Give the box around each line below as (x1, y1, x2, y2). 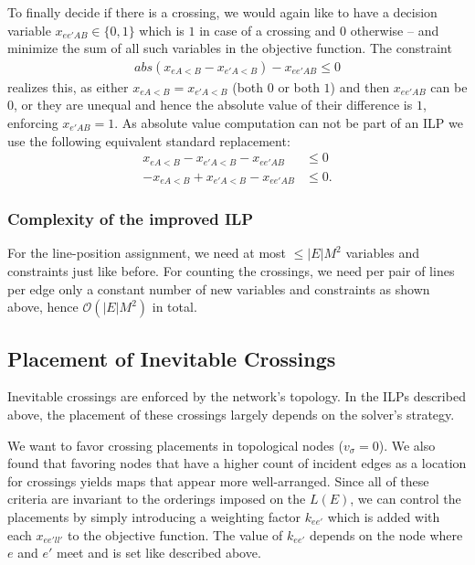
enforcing (7, 113, 58, 132)
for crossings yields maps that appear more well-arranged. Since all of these (7, 471, 429, 490)
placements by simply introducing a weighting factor (7, 506, 301, 526)
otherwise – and (350, 20, 439, 39)
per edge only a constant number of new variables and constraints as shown (7, 279, 430, 298)
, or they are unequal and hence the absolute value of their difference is (14, 95, 413, 114)
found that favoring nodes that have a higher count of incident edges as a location (7, 453, 467, 473)
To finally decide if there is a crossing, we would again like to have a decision (7, 3, 438, 21)
